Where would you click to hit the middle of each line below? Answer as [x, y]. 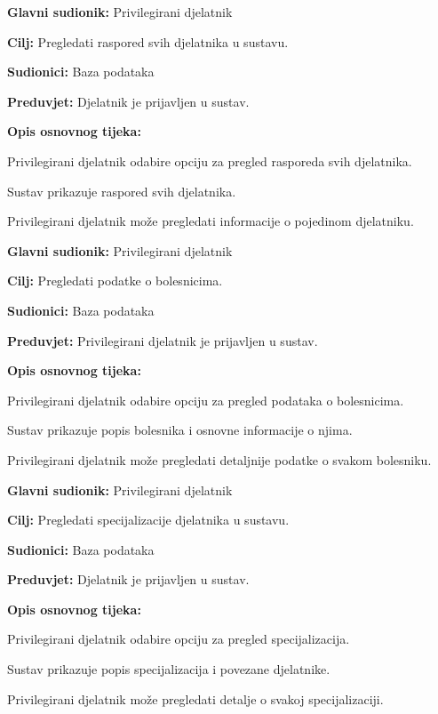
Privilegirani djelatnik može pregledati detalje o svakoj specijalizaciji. [195, 698]
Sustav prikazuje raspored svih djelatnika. [122, 191]
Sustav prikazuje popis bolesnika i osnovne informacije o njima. [180, 430]
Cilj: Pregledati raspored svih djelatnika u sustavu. [148, 41]
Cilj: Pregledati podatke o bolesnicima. [115, 281]
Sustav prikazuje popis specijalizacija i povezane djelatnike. [169, 669]
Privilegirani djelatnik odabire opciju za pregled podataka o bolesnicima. [206, 400]
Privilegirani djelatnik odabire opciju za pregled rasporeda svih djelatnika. [210, 160]
